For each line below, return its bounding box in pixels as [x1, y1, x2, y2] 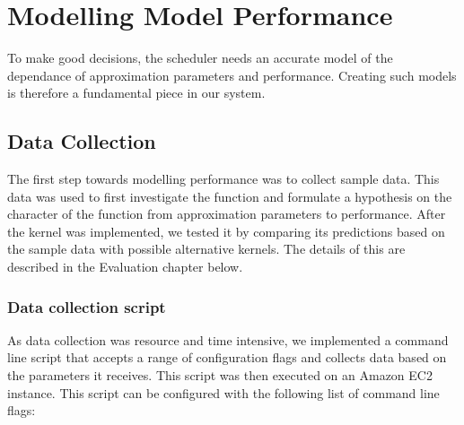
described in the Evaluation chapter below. [7, 257, 243, 276]
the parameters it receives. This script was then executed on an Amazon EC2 [7, 366, 433, 385]
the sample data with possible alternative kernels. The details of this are [7, 239, 406, 258]
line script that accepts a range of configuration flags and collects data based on [7, 348, 447, 367]
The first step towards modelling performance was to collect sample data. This [7, 169, 440, 188]
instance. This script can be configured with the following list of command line [7, 383, 440, 402]
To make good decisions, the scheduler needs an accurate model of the [7, 48, 393, 67]
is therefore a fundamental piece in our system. [7, 83, 266, 102]
